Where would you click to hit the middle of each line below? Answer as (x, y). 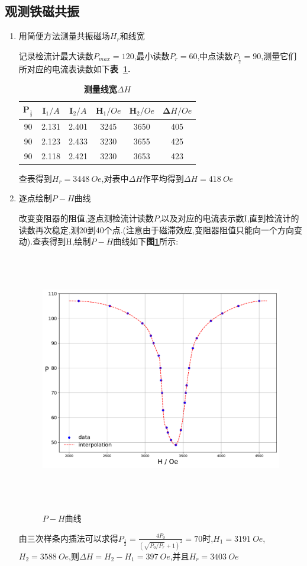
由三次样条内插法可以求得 (68, 538)
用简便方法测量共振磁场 (64, 36)
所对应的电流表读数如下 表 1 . (75, 69)
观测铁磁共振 (42, 11)
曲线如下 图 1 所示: (146, 241)
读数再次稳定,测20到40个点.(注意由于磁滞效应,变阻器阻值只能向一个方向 (156, 229)
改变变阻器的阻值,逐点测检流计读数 (86, 218)
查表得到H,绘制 (62, 241)
